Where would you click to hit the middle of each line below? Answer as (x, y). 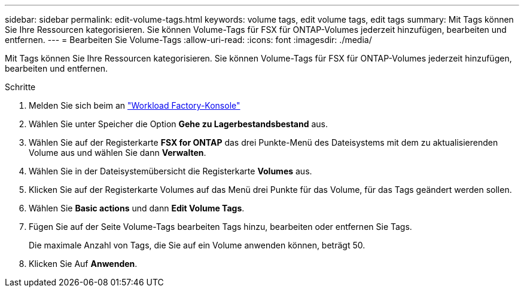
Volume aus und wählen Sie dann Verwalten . (118, 153)
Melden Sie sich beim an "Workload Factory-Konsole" (135, 105)
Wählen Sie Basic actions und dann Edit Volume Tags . (137, 208)
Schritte (20, 87)
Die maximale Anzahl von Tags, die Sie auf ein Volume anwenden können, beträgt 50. (197, 245)
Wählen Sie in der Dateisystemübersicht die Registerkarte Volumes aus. (170, 171)
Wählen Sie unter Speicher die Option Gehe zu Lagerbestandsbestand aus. (178, 124)
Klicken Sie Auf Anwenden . (83, 264)
